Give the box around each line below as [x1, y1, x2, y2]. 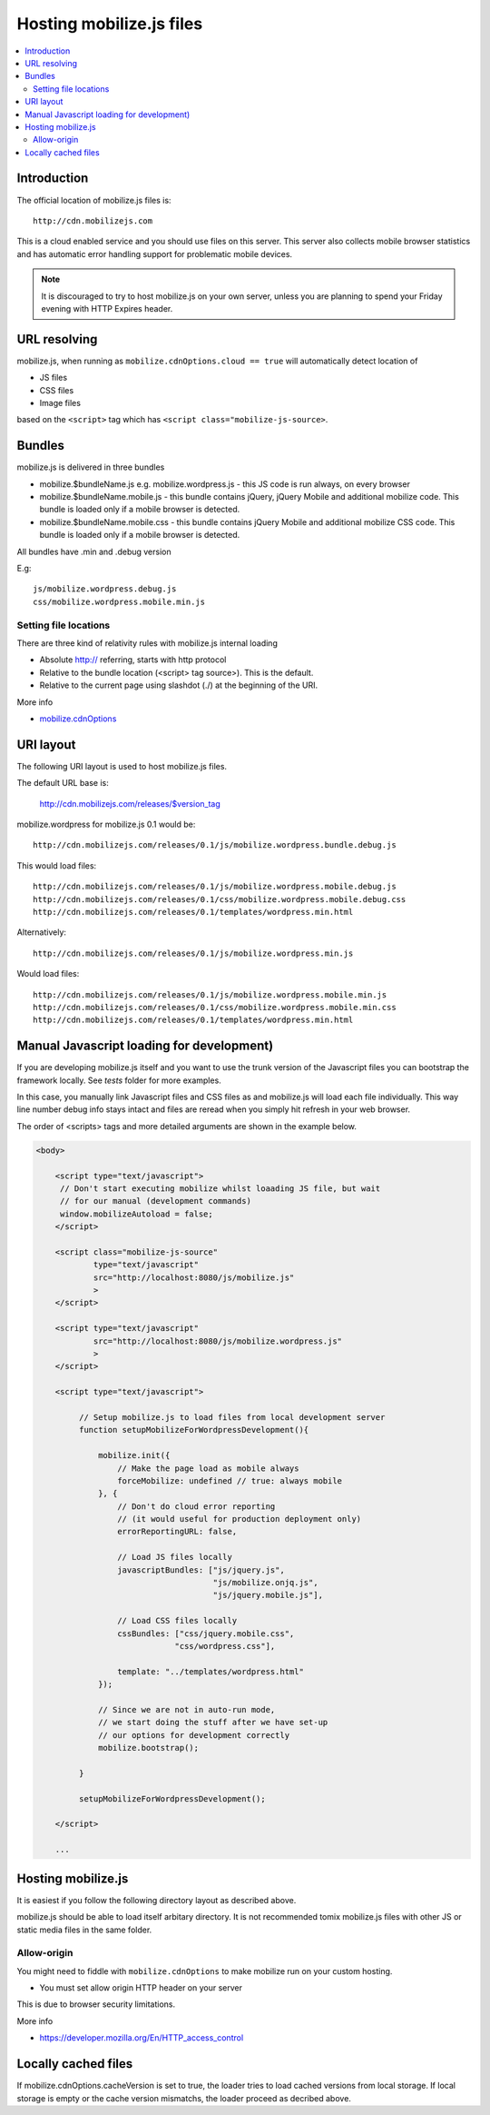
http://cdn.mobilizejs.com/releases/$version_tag [39, 798, 221, 809]
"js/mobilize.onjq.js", [212, 1577, 318, 1588]
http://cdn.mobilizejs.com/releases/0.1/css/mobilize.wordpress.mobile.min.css [33, 1002, 397, 1012]
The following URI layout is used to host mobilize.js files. [16, 760, 227, 771]
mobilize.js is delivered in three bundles [16, 462, 165, 472]
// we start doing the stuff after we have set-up [98, 1717, 328, 1728]
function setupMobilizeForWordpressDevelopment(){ [78, 1425, 309, 1435]
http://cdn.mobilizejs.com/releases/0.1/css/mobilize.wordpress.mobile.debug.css [33, 894, 407, 904]
